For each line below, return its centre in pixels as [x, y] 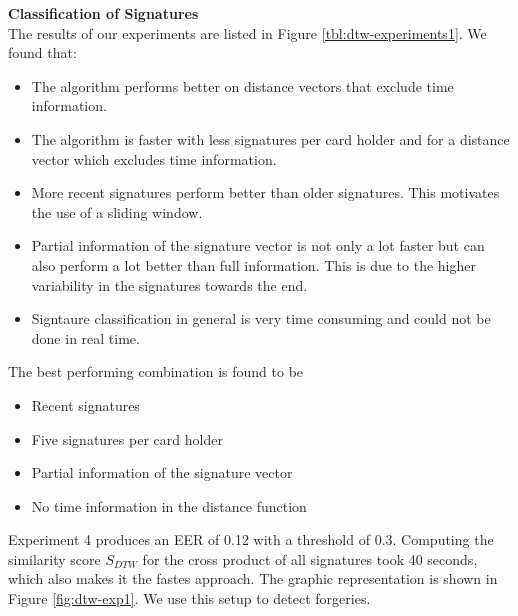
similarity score [54, 558]
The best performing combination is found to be [156, 371]
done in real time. [85, 337]
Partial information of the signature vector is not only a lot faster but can [258, 245]
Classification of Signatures [103, 13]
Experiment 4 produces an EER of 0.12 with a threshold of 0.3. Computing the [251, 539]
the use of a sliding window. [117, 211]
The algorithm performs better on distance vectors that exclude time [242, 85]
